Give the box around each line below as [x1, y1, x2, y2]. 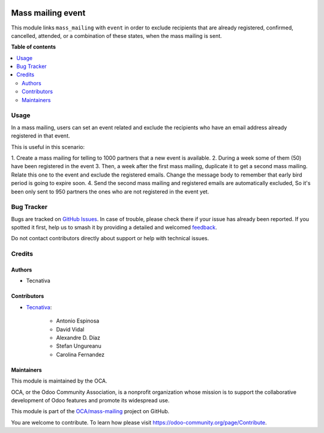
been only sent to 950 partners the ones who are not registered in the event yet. [11, 188, 209, 195]
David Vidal [56, 326, 85, 333]
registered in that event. [11, 132, 70, 139]
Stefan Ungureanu [56, 342, 101, 350]
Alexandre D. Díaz [56, 334, 100, 341]
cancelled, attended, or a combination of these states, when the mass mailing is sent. [11, 32, 222, 39]
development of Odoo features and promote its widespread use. [11, 396, 170, 404]
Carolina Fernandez [56, 351, 105, 358]
